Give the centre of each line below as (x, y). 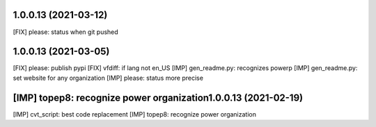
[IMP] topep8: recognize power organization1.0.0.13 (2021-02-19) (158, 98)
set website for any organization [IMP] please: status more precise (108, 78)
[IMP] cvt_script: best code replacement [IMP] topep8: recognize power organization (135, 114)
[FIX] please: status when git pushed (65, 32)
